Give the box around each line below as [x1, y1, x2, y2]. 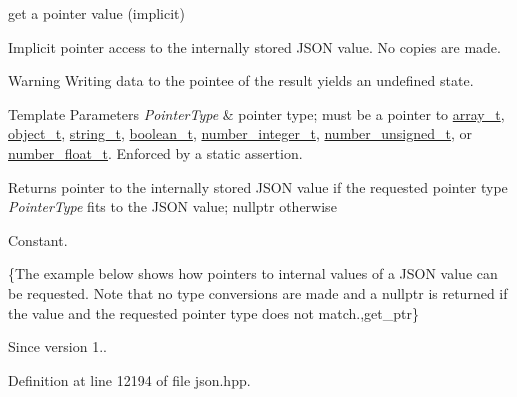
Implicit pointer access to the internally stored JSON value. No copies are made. [8, 36, 501, 57]
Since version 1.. [8, 336, 107, 357]
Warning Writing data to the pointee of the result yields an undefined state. [8, 70, 474, 91]
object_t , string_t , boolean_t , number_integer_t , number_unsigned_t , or [8, 123, 473, 144]
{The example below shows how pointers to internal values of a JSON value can [8, 263, 498, 284]
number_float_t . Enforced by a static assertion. [8, 142, 303, 163]
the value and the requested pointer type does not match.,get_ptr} [8, 302, 419, 323]
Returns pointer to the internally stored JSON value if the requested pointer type [8, 176, 508, 197]
